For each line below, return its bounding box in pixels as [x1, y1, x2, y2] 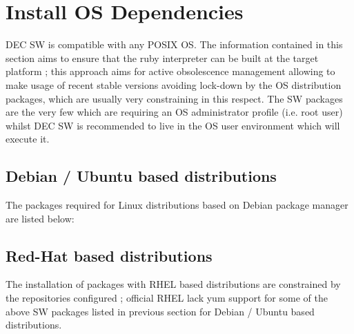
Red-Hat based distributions [6, 244, 213, 266]
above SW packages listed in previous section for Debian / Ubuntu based [6, 304, 315, 318]
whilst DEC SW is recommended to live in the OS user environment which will [6, 118, 340, 132]
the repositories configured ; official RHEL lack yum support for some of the [6, 291, 328, 305]
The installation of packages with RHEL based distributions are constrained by [6, 277, 341, 291]
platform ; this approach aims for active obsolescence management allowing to [6, 64, 335, 79]
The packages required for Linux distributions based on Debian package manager [6, 198, 348, 212]
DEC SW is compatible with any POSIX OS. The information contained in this [6, 37, 343, 52]
